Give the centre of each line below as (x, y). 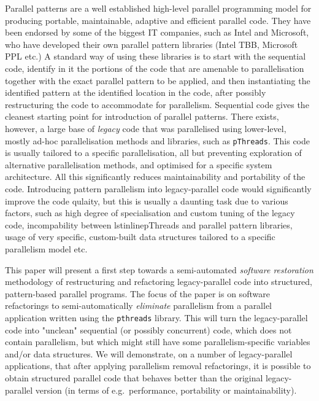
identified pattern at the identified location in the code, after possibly (136, 92)
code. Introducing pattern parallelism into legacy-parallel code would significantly (158, 188)
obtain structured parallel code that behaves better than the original (134, 377)
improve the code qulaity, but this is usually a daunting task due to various (147, 200)
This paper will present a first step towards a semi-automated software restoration (159, 269)
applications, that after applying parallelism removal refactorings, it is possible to (158, 366)
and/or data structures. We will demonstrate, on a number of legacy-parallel (149, 353)
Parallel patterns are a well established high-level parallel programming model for (158, 8)
